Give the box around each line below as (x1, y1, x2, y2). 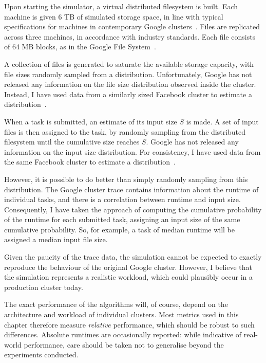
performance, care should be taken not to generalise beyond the (24, 339, 224, 350)
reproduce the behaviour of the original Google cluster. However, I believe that (4, 261, 253, 272)
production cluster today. (4, 281, 83, 292)
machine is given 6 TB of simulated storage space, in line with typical (4, 11, 223, 22)
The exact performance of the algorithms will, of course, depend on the (4, 299, 228, 310)
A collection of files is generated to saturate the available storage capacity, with (4, 58, 254, 69)
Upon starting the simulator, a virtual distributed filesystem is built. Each (4, 1, 238, 11)
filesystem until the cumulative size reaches (4, 136, 140, 147)
